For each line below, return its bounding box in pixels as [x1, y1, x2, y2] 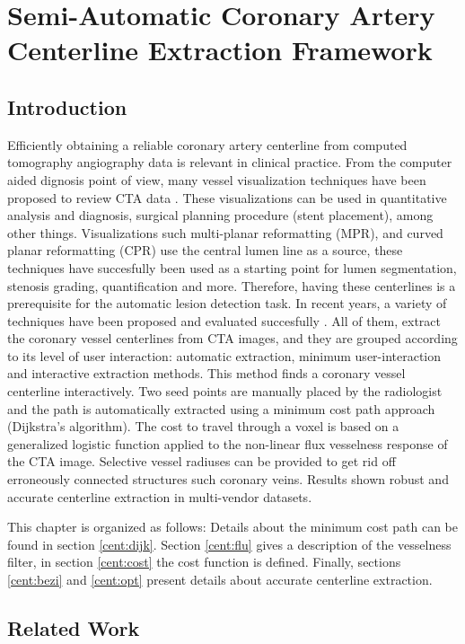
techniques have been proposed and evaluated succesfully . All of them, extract [7, 311, 441, 330]
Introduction [7, 93, 127, 120]
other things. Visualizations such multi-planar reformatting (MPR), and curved [7, 223, 443, 242]
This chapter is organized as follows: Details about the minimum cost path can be [7, 517, 458, 536]
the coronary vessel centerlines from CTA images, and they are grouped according [7, 329, 458, 348]
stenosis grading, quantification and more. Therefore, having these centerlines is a [7, 276, 456, 295]
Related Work [7, 614, 140, 641]
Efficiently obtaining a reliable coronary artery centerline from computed [7, 135, 408, 154]
